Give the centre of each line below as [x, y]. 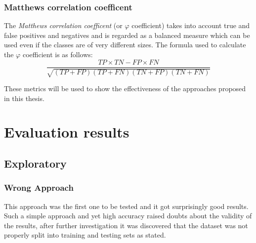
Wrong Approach [39, 188]
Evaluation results [67, 132]
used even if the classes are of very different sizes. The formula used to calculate [125, 45]
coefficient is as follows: [58, 54]
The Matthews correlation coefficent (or [63, 25]
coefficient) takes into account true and [191, 25]
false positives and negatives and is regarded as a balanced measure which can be [127, 35]
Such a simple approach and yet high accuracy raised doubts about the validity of [128, 216]
